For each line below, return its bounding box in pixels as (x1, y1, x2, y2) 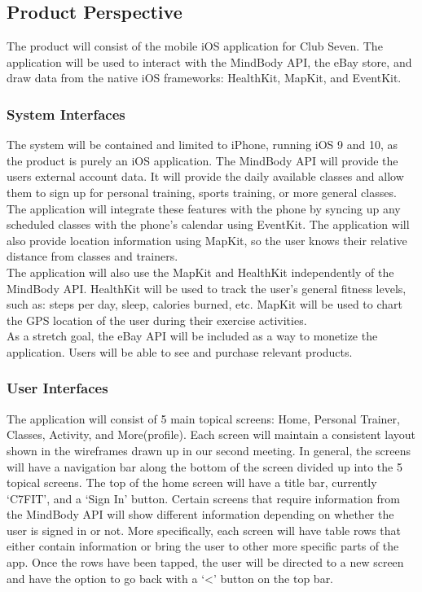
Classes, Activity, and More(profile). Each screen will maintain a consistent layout (7, 426, 416, 443)
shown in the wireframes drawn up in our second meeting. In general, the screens (7, 441, 411, 458)
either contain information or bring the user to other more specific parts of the (7, 537, 399, 555)
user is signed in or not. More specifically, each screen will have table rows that (7, 521, 402, 538)
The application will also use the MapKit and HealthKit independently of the (7, 263, 394, 280)
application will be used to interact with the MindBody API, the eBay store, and (7, 53, 412, 70)
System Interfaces (7, 103, 125, 124)
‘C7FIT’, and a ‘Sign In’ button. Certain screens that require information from (7, 489, 400, 506)
